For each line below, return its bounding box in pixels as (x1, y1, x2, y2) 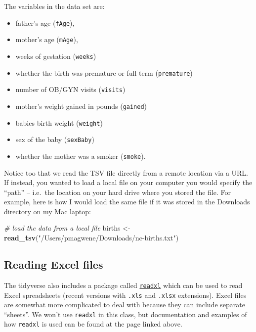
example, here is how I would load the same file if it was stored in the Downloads (4, 196, 250, 207)
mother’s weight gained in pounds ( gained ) (15, 100, 147, 111)
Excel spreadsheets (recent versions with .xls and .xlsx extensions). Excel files (4, 289, 247, 300)
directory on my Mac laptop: (4, 206, 91, 216)
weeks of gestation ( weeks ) (15, 50, 96, 61)
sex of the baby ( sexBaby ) (15, 134, 94, 144)
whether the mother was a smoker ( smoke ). (15, 150, 146, 161)
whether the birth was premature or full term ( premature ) (15, 67, 193, 78)
